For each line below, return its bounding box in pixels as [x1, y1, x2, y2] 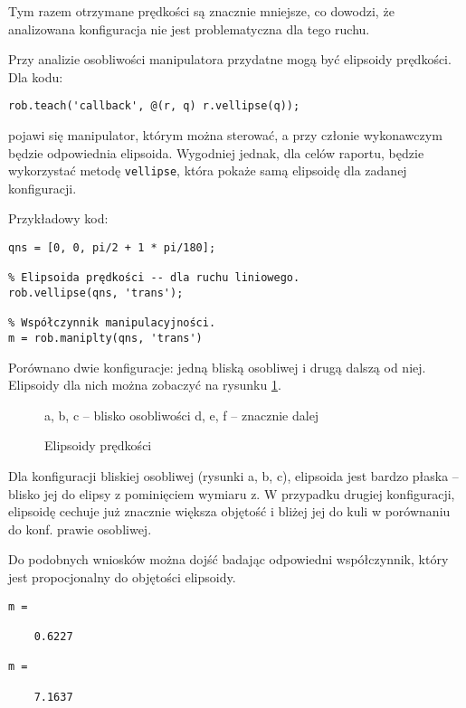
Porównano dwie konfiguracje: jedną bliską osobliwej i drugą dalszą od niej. [8, 357, 426, 376]
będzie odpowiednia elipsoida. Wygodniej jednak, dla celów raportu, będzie [8, 143, 424, 162]
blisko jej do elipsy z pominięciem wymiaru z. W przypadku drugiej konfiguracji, [8, 484, 455, 503]
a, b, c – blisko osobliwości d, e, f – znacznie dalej [44, 405, 319, 424]
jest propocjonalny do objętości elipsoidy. [8, 568, 236, 586]
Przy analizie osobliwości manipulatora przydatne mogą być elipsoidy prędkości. [8, 50, 452, 69]
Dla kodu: [8, 67, 63, 86]
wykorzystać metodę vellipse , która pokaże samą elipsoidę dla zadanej [8, 161, 407, 180]
